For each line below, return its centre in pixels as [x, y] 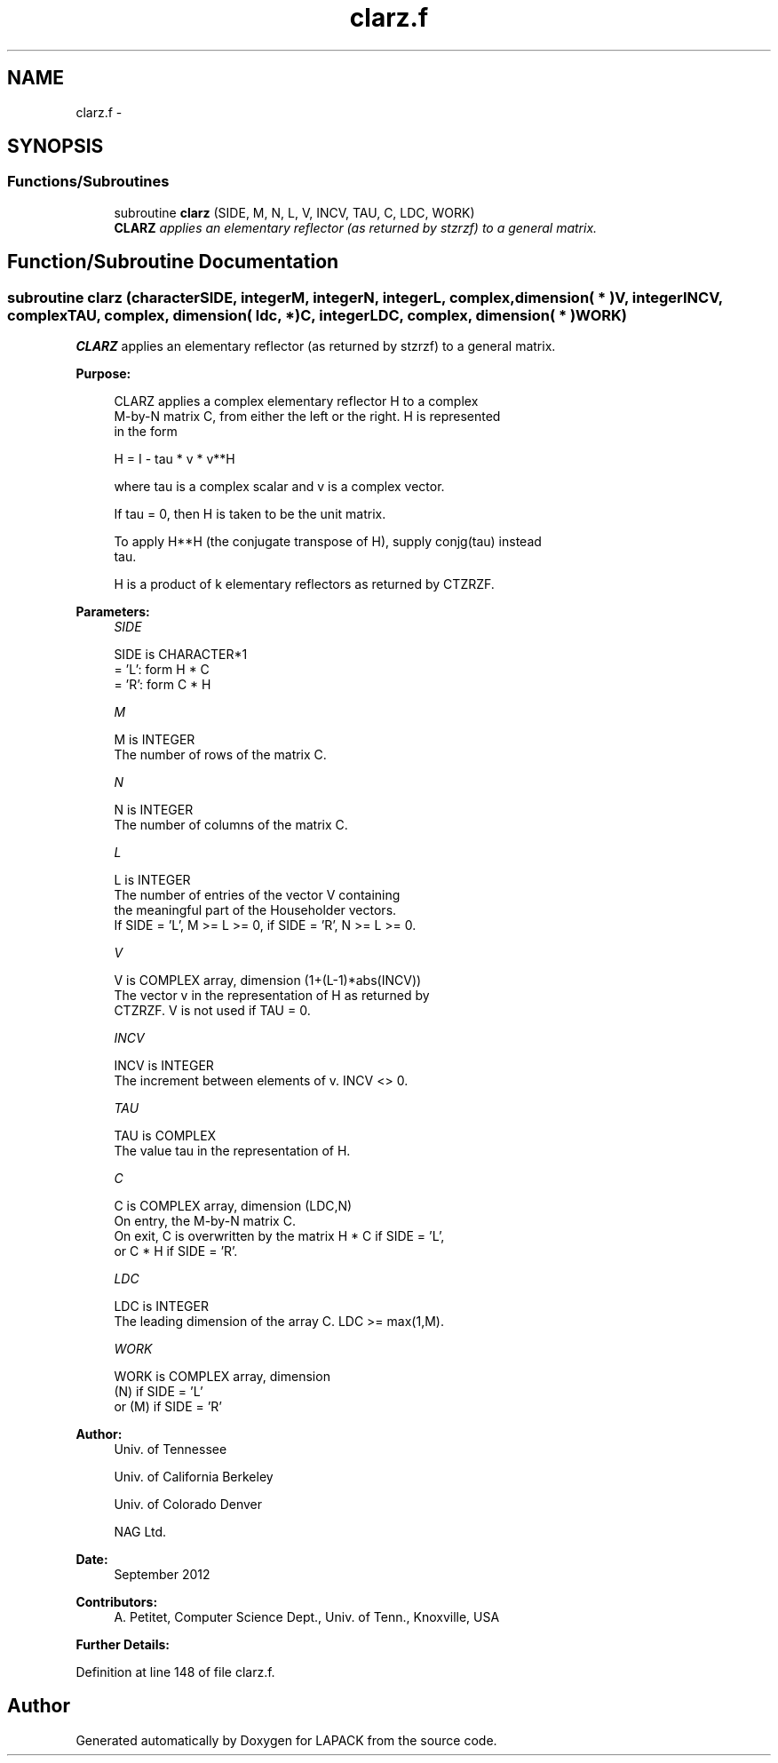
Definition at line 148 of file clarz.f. [175, 1672]
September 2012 [162, 1575]
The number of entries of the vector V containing [257, 895]
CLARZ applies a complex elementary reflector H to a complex [296, 401]
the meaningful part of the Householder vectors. [255, 910]
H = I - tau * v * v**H [175, 459]
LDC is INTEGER [161, 1306]
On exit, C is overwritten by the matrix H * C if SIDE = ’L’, [279, 1236]
